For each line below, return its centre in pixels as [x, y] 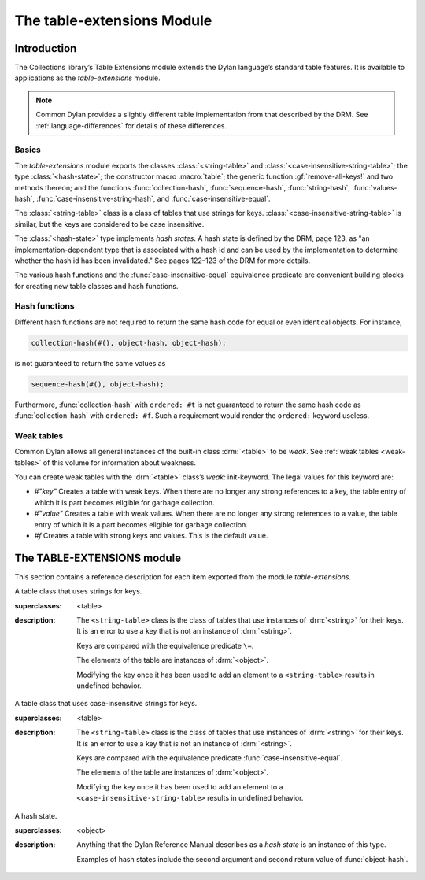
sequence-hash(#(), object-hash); [98, 384]
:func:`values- [374, 187]
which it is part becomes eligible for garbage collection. [124, 502]
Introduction [46, 48]
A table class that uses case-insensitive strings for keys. [106, 704]
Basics [28, 150]
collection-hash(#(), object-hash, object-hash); [129, 343]
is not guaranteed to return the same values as [90, 363]
